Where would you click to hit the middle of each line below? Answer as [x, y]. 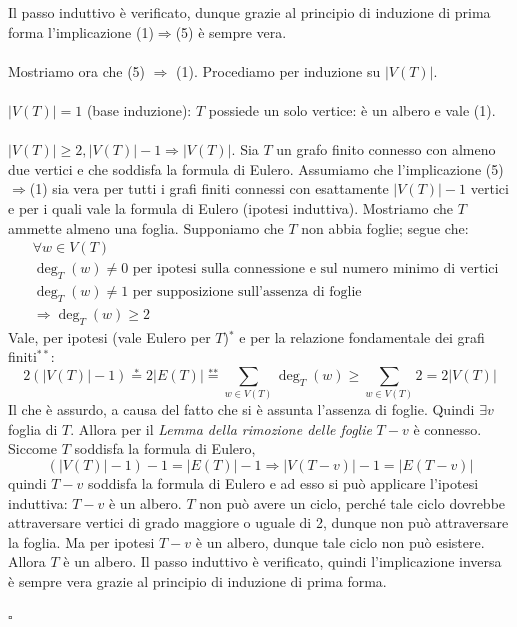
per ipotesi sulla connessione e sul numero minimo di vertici [315, 269]
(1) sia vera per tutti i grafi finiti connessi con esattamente [209, 188]
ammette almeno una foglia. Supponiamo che [146, 227]
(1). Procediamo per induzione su [278, 70]
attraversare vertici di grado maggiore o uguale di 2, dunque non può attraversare [258, 522]
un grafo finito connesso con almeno [386, 149]
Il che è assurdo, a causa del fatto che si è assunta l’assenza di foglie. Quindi [241, 409]
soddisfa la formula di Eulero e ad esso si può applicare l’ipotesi [283, 482]
